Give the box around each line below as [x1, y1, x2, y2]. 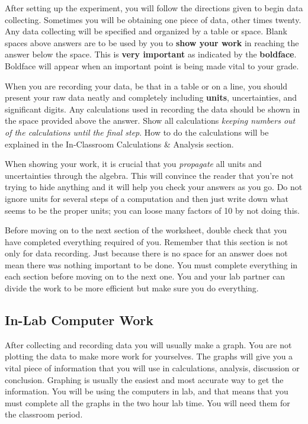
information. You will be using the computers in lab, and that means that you [5, 385, 288, 397]
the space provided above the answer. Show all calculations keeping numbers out [5, 114, 296, 127]
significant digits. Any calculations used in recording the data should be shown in [5, 102, 300, 115]
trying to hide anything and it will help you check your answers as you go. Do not [5, 181, 303, 193]
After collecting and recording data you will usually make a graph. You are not [5, 338, 292, 351]
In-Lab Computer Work [5, 311, 154, 329]
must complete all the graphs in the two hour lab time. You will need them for [5, 396, 290, 409]
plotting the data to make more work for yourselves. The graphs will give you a [5, 350, 293, 362]
